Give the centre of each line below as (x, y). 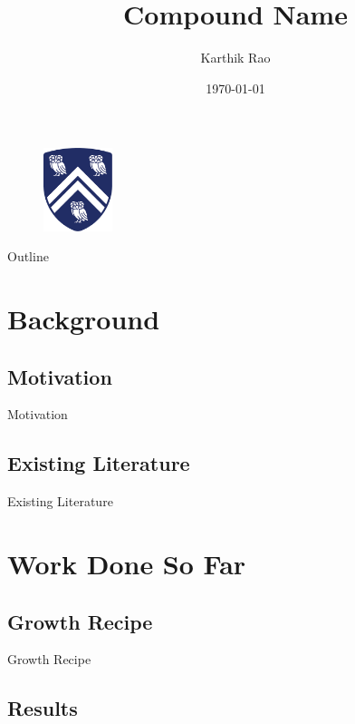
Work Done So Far (127, 563)
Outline (28, 256)
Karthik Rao (235, 58)
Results (43, 708)
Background (84, 318)
